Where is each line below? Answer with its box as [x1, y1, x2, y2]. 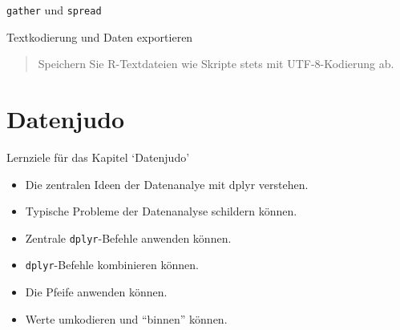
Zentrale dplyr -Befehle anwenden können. [25, 229, 232, 246]
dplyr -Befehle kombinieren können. [25, 256, 199, 273]
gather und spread [6, 2, 102, 18]
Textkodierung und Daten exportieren [6, 28, 193, 45]
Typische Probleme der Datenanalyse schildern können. [25, 203, 297, 219]
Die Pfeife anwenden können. [25, 284, 168, 300]
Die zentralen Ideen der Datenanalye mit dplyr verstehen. [25, 175, 309, 192]
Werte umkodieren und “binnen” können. [25, 310, 228, 327]
